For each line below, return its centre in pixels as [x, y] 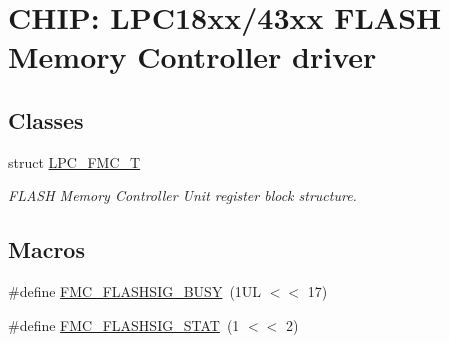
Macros [46, 249]
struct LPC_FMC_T [74, 161]
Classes [46, 119]
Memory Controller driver [192, 56]
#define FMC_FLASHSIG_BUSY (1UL [135, 291]
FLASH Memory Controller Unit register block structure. [182, 195]
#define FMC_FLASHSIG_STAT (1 [124, 324]
